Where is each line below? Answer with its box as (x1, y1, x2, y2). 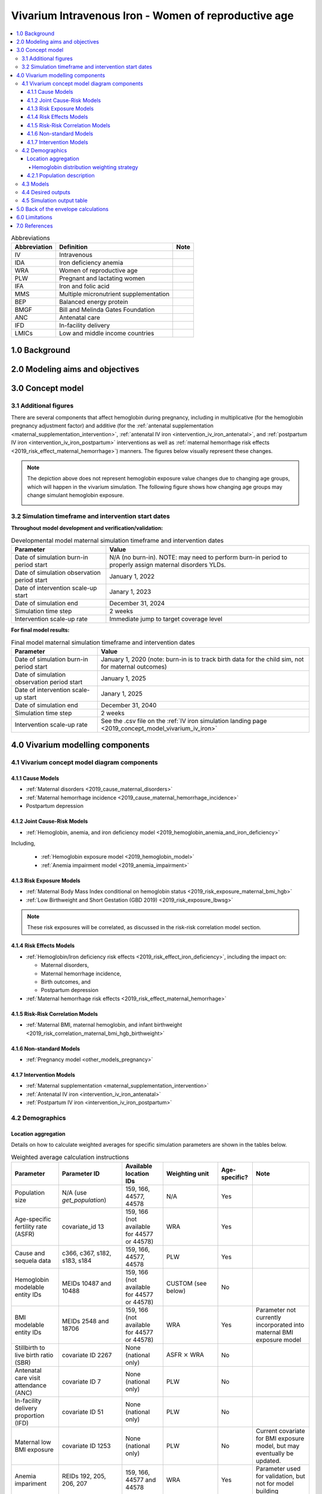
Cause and (14, 1249, 45, 1257)
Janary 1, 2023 (109, 587, 151, 596)
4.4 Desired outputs (21, 188, 71, 195)
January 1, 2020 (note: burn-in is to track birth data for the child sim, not (100, 655, 304, 663)
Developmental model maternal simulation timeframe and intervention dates (11, 536, 224, 544)
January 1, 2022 (109, 573, 155, 581)
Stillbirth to (14, 1343, 45, 1352)
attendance (14, 1381, 47, 1389)
